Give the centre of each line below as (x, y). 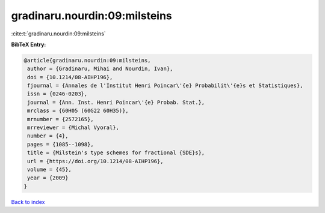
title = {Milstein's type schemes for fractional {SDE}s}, (116, 153)
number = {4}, (48, 136)
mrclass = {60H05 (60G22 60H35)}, (78, 111)
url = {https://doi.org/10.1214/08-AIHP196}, (95, 161)
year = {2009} (48, 178)
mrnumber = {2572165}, (61, 119)
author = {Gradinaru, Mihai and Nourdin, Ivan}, (100, 69)
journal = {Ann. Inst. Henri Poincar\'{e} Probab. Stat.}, (116, 102)
